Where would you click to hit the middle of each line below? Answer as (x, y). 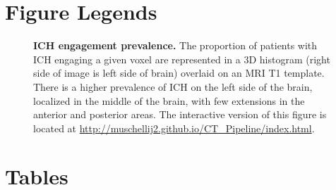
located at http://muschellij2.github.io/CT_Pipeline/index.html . (174, 128)
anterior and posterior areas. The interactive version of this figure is (180, 114)
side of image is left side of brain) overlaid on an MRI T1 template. (179, 73)
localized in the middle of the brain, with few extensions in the (169, 100)
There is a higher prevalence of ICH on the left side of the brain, (173, 86)
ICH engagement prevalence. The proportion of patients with (175, 45)
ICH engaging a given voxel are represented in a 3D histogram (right (182, 59)
